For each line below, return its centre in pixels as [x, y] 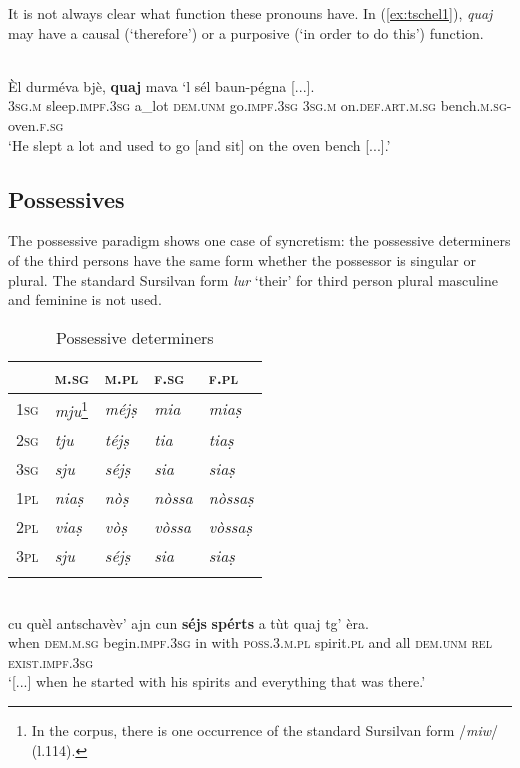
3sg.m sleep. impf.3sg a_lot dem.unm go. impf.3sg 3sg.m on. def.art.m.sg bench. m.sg [257, 105]
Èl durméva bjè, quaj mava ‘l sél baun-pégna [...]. [161, 85]
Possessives [66, 198]
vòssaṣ [230, 527]
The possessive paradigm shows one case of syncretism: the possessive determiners [259, 240]
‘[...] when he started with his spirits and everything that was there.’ [217, 681]
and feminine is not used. [85, 299]
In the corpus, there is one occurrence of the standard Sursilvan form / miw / [265, 730]
